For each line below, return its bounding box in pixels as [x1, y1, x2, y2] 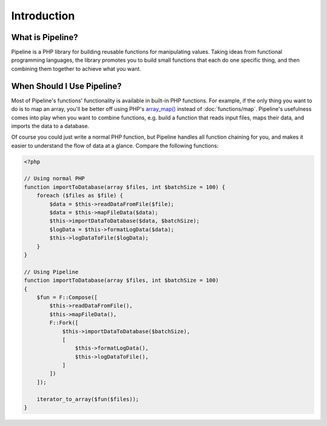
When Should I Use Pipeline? [11, 81, 122, 91]
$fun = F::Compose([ [36, 294, 98, 301]
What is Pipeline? [11, 32, 78, 42]
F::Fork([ [49, 319, 79, 327]
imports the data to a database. [11, 122, 90, 130]
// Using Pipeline [24, 268, 79, 275]
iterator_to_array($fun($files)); [36, 396, 139, 402]
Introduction [11, 9, 75, 22]
